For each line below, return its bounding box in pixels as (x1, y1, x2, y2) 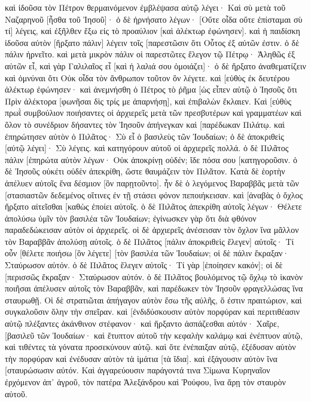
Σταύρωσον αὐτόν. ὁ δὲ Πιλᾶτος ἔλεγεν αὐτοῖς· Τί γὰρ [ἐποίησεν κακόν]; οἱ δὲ (5, 259, 283, 271)
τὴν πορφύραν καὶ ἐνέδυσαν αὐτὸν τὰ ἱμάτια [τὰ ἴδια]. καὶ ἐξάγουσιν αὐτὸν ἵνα (5, 352, 278, 364)
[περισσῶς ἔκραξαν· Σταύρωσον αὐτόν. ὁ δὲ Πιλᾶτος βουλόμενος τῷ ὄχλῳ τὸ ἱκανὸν (5, 270, 303, 283)
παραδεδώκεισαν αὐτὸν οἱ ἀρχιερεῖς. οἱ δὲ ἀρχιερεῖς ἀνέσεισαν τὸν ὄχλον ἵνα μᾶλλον (5, 223, 299, 236)
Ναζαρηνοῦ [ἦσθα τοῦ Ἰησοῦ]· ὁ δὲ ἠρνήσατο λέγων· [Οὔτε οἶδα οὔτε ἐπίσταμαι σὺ (5, 13, 303, 25)
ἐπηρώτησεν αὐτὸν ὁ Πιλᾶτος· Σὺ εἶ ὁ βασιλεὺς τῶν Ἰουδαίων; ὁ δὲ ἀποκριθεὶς (5, 130, 284, 142)
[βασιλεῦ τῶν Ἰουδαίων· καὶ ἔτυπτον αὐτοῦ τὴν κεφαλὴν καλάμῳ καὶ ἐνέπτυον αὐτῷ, (5, 329, 303, 341)
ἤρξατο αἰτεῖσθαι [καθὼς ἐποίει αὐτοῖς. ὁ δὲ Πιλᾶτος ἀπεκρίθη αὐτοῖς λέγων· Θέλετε (5, 200, 302, 213)
